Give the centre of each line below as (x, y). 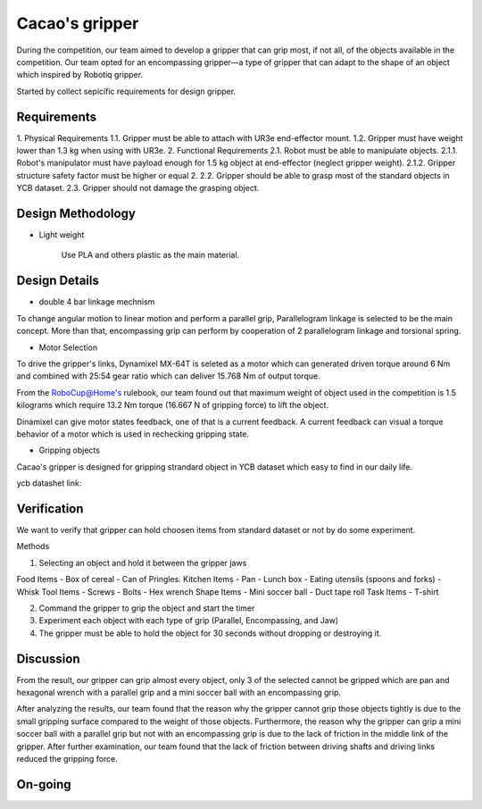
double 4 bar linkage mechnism (97, 302)
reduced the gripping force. (67, 758)
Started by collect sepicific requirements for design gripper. (126, 91)
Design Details (58, 281)
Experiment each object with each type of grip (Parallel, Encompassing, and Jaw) (189, 621)
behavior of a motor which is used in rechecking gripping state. (133, 434)
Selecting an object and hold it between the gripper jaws (143, 563)
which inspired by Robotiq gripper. (79, 75)
